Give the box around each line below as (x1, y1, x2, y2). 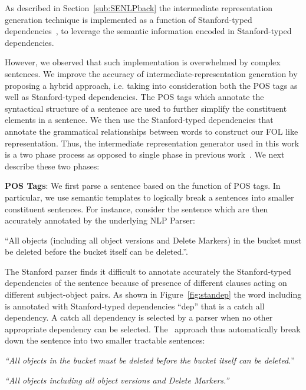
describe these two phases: (5, 159, 100, 172)
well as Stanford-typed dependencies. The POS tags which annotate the (5, 91, 264, 103)
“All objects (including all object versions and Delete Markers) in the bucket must (5, 234, 302, 246)
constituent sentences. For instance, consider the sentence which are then (5, 202, 268, 215)
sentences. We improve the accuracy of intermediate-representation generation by (5, 67, 298, 79)
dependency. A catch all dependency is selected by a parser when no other (5, 311, 273, 324)
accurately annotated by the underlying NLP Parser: (5, 214, 195, 226)
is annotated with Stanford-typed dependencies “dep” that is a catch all (5, 299, 265, 312)
